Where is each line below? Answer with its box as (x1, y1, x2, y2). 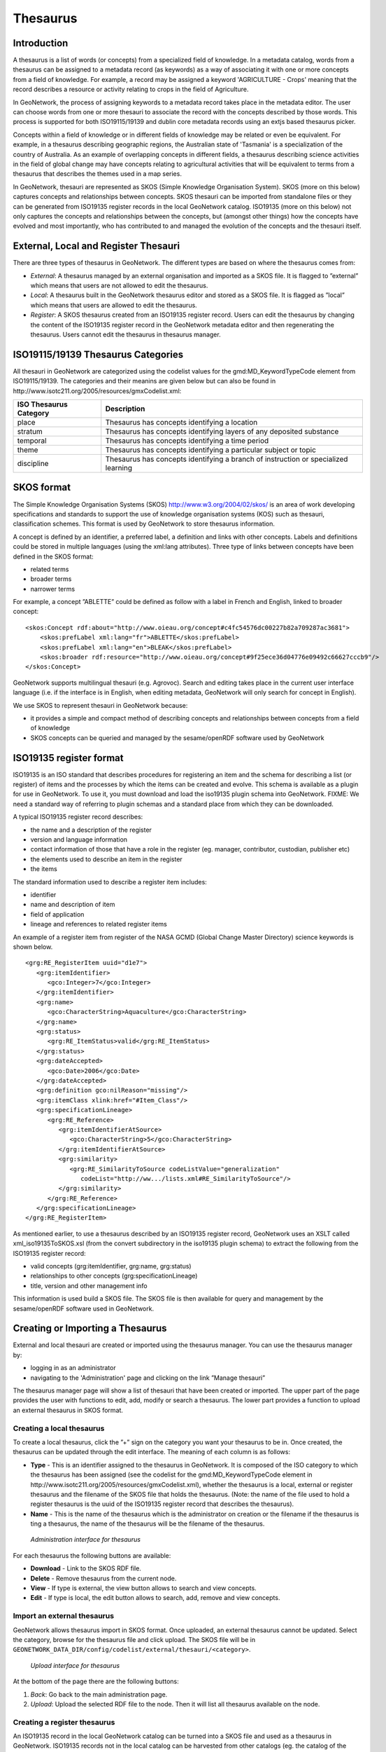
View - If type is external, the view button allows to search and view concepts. (30, 1584, 257, 1592)
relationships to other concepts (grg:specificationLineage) (30, 1272, 198, 1280)
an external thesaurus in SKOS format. (13, 1406, 124, 1414)
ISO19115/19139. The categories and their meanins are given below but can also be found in (13, 377, 276, 385)
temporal (17, 436, 47, 446)
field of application (30, 910, 85, 918)
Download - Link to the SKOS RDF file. (30, 1564, 141, 1573)
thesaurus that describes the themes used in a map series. (13, 170, 182, 178)
